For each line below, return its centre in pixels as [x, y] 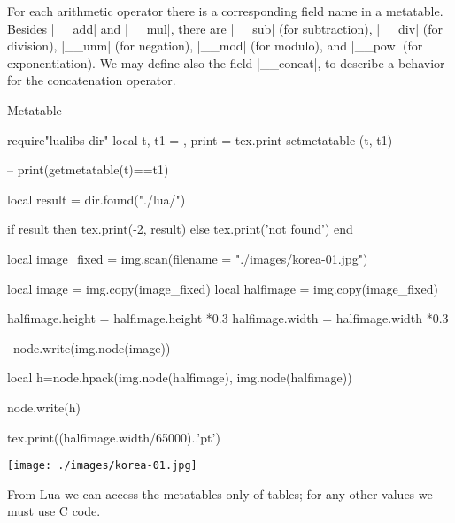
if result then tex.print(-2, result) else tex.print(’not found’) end [180, 229]
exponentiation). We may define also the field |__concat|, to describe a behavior [226, 62]
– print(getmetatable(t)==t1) [88, 169]
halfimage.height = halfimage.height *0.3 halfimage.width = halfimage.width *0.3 [228, 318]
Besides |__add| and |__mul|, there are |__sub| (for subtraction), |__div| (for [225, 28]
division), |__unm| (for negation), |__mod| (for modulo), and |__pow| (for [215, 46]
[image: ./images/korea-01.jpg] [102, 466]
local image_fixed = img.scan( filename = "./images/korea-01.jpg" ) [188, 258]
